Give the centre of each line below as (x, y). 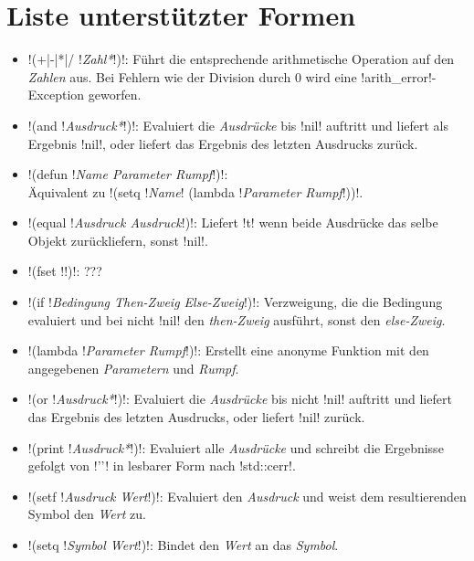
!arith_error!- (399, 76)
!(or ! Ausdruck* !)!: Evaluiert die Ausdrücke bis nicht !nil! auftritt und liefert (240, 399)
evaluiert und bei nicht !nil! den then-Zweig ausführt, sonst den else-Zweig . (237, 319)
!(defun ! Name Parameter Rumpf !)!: (128, 174)
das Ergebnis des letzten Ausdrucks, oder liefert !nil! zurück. (196, 417)
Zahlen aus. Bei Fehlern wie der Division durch (159, 76)
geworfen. (115, 95)
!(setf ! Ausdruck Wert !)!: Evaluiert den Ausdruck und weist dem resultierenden (247, 496)
